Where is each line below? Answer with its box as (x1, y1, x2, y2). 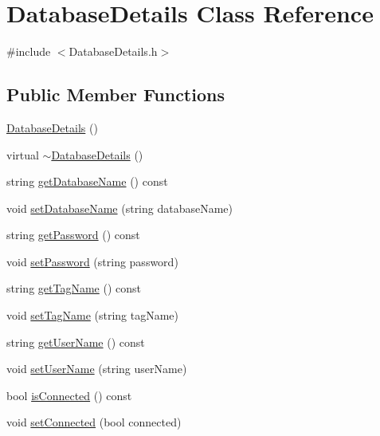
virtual (6, 146, 39, 163)
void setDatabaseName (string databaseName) (6, 199, 233, 216)
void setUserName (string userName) (6, 360, 187, 377)
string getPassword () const (6, 226, 140, 243)
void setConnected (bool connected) (6, 414, 182, 430)
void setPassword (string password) (6, 253, 178, 269)
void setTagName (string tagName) (6, 307, 179, 324)
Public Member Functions (6, 82, 225, 107)
